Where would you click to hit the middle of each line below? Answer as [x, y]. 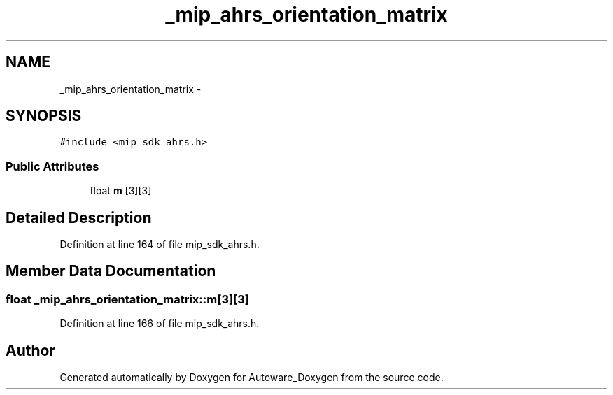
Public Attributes [52, 166]
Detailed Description [79, 217]
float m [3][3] [121, 191]
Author [30, 350]
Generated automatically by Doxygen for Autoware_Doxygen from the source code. [252, 378]
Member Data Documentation [111, 271]
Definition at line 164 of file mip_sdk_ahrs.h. [160, 245]
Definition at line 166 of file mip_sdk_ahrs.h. [160, 324]
